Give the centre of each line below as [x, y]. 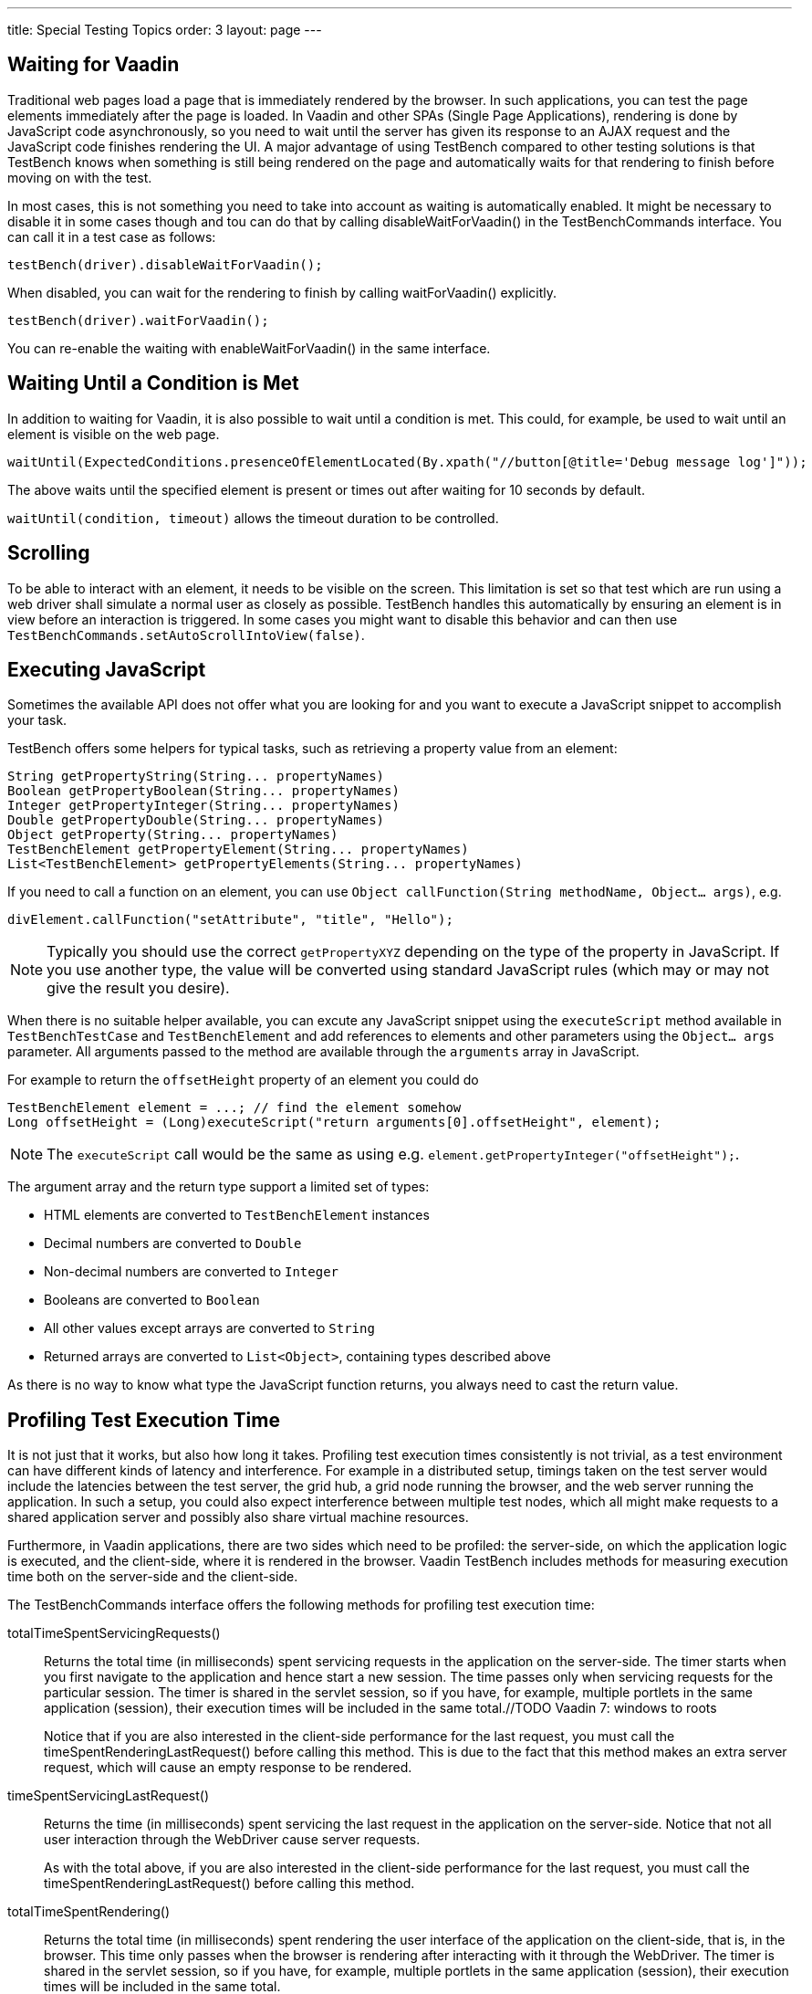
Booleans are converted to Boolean [152, 1300]
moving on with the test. [80, 177]
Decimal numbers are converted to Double [173, 1244]
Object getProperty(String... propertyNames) [173, 835]
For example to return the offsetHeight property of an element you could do [243, 1080]
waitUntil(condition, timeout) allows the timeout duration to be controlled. [253, 518]
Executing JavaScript [107, 669]
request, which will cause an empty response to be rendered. [228, 1768]
